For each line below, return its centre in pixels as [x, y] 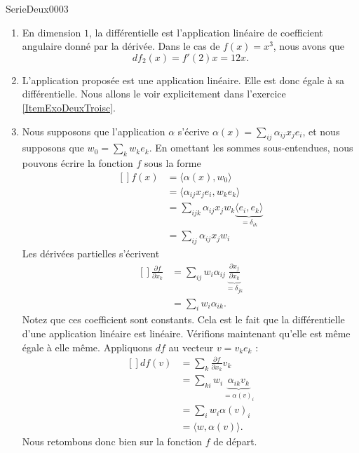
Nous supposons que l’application [94, 131]
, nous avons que [309, 46]
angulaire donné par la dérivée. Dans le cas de [121, 46]
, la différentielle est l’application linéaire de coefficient [206, 32]
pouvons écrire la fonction [77, 163]
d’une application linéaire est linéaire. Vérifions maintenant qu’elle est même [186, 333]
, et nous [321, 131]
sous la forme [173, 163]
